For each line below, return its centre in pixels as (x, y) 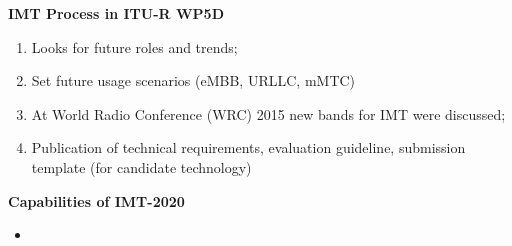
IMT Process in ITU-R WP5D (116, 13)
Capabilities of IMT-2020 (96, 200)
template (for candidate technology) (141, 166)
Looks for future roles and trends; (134, 46)
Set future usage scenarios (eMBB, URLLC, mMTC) (193, 80)
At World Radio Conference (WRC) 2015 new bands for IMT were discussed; (268, 113)
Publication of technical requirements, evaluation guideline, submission (248, 147)
